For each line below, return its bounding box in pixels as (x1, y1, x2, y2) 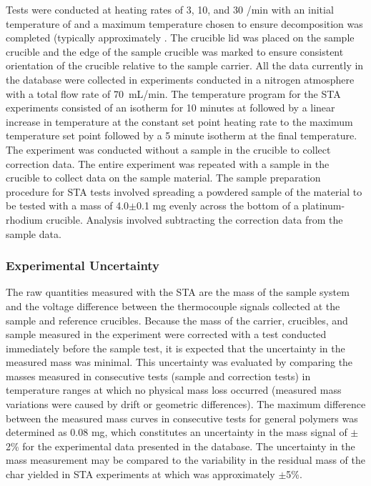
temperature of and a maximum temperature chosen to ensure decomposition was (6, 16, 363, 31)
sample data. (6, 226, 61, 241)
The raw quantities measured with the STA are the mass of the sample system (6, 284, 350, 299)
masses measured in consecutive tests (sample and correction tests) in (6, 368, 311, 383)
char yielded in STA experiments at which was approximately (6, 467, 275, 482)
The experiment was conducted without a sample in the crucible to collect (6, 142, 331, 157)
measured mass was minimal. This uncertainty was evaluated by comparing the (6, 354, 353, 370)
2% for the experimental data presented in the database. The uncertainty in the (6, 438, 355, 453)
